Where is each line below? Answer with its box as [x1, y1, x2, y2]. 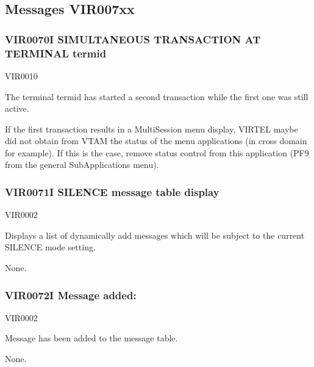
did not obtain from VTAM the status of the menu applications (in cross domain [5, 134, 307, 147]
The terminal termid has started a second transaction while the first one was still [5, 90, 309, 103]
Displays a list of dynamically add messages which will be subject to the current [5, 228, 305, 241]
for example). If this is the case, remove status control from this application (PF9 [5, 146, 309, 159]
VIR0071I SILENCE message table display [5, 184, 219, 199]
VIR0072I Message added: [5, 287, 137, 302]
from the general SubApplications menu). [5, 158, 159, 171]
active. [5, 102, 29, 115]
